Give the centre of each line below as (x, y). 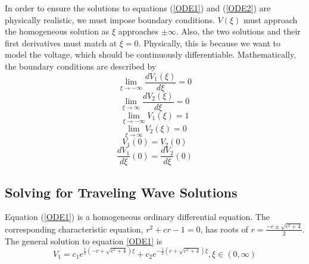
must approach (270, 19)
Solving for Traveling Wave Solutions (121, 192)
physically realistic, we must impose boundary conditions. (110, 19)
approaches (138, 31)
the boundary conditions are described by (81, 66)
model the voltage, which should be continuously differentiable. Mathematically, (151, 54)
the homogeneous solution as (57, 31)
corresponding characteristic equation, (74, 229)
